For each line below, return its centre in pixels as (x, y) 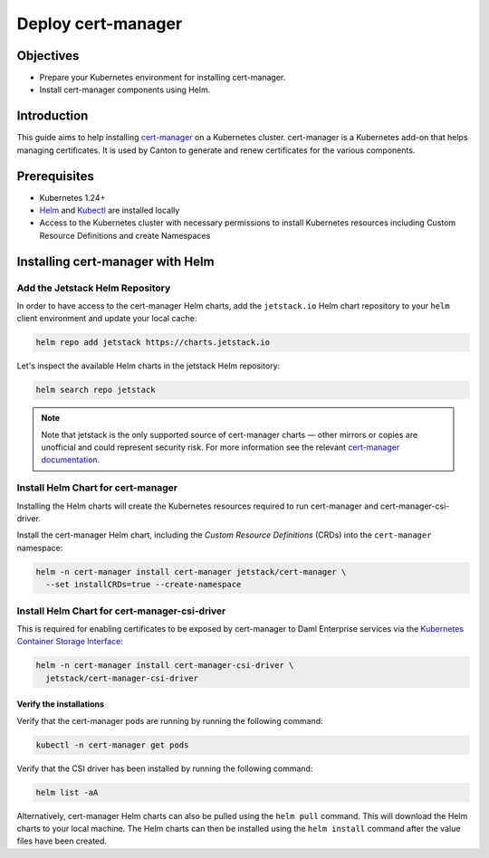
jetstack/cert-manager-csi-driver (122, 678)
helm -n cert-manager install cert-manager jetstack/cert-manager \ (191, 572)
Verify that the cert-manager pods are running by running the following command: (170, 720)
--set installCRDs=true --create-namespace (144, 585)
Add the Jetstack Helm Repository (94, 288)
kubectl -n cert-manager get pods (112, 745)
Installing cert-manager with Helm (115, 261)
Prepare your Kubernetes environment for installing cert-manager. (163, 78)
